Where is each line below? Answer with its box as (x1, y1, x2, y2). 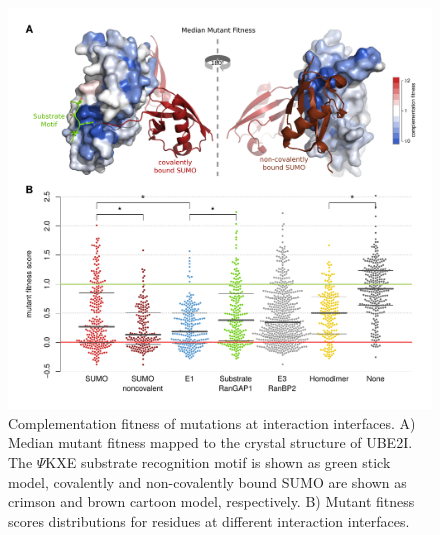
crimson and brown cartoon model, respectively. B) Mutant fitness (8, 491, 415, 512)
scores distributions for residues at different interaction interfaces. (8, 510, 410, 531)
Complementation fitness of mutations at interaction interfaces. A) (8, 412, 416, 433)
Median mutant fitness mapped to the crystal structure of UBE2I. (8, 432, 413, 453)
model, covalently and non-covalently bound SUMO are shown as (8, 471, 407, 492)
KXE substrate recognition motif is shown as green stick (45, 452, 391, 472)
